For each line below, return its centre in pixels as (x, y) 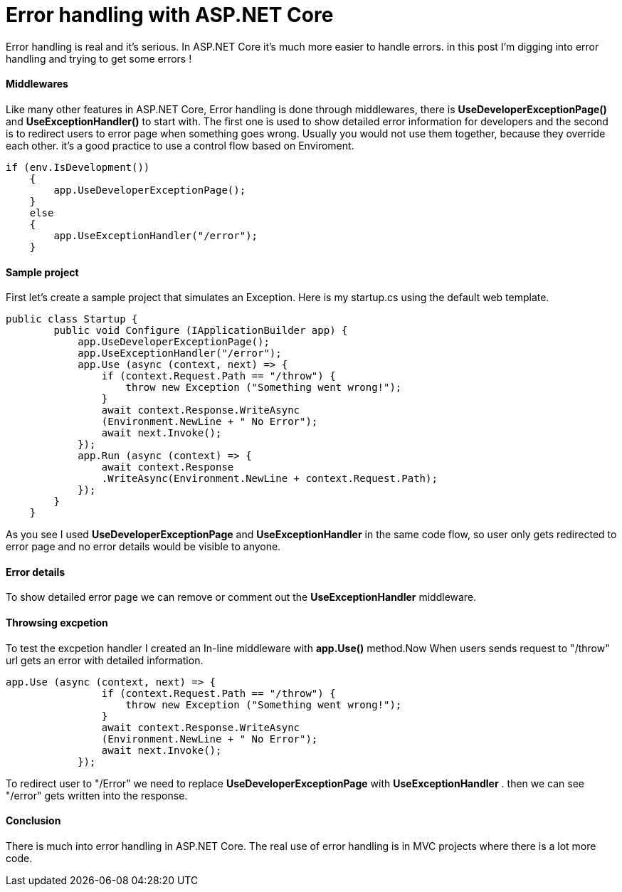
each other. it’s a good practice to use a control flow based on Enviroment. (180, 145)
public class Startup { (72, 319)
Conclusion (33, 821)
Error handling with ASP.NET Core (170, 15)
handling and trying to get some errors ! (99, 58)
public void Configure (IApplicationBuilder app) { (201, 331)
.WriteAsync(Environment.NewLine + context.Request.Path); (269, 479)
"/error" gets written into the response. (97, 795)
